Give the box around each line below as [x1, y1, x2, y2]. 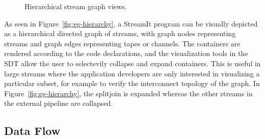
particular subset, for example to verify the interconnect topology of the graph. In [4, 78, 260, 89]
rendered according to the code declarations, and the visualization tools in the [4, 48, 248, 59]
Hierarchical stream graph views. [24, 1, 127, 11]
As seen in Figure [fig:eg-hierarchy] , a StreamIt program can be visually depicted [4, 18, 258, 29]
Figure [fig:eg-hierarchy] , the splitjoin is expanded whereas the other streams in [4, 88, 253, 98]
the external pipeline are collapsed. [4, 98, 113, 108]
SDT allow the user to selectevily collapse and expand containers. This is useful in [4, 58, 261, 68]
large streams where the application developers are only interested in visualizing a [4, 68, 260, 78]
